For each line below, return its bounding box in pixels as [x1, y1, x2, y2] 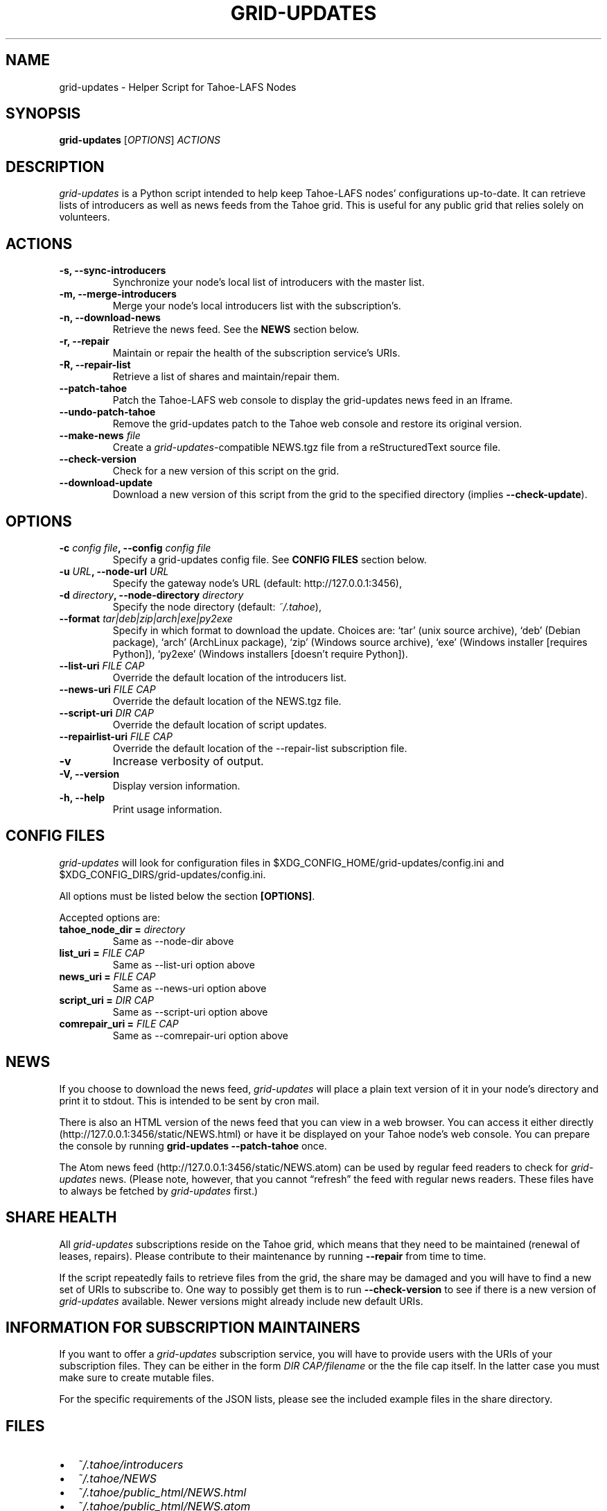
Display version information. [112, 779, 240, 792]
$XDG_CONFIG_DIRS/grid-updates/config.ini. [59, 868, 266, 880]
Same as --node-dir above [112, 934, 234, 947]
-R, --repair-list [59, 359, 131, 371]
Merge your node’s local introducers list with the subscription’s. [112, 300, 401, 312]
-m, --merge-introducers [59, 288, 177, 300]
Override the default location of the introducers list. [112, 671, 347, 683]
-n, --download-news [59, 311, 161, 324]
